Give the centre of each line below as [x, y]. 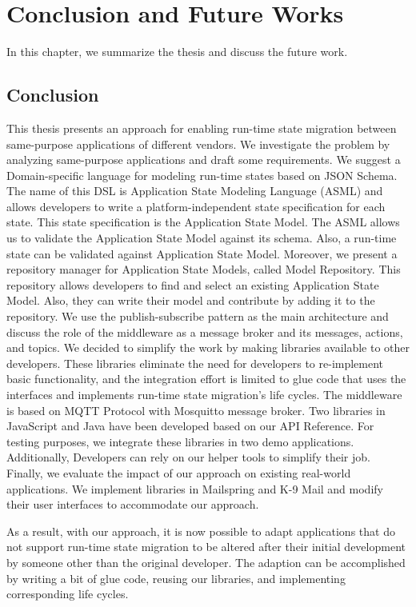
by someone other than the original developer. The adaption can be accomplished [206, 562]
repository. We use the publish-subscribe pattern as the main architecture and [198, 316]
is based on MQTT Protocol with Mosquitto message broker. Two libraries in [196, 410]
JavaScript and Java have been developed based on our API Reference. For [190, 426]
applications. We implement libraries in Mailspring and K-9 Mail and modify [195, 488]
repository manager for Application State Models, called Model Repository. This [204, 269]
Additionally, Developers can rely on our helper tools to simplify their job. [188, 457]
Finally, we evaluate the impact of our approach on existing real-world [179, 472]
